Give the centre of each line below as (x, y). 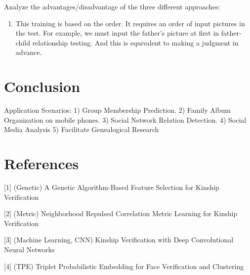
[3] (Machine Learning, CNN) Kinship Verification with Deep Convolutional (119, 240)
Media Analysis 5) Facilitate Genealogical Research (82, 129)
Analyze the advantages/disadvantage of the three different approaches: (112, 6)
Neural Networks (29, 249)
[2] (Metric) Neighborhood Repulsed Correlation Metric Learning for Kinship (121, 213)
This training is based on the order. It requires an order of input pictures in (130, 23)
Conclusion (42, 86)
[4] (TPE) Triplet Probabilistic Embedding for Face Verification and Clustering (124, 266)
